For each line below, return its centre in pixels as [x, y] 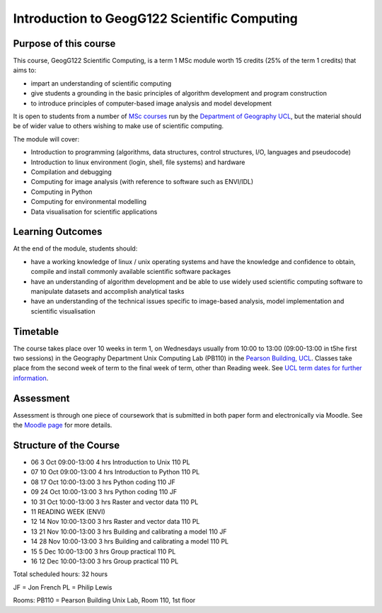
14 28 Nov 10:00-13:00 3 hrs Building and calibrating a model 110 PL [130, 542]
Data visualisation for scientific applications [94, 212]
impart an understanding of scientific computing [101, 83]
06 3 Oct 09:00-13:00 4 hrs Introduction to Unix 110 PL [110, 462]
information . [31, 378]
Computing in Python [62, 192]
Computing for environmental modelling [89, 202]
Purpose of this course [64, 44]
